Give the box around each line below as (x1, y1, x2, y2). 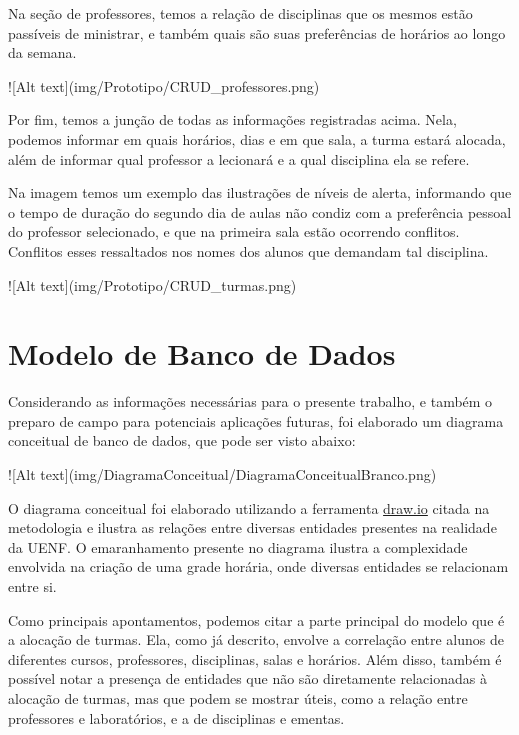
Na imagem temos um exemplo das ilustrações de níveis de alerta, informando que (8, 182, 512, 203)
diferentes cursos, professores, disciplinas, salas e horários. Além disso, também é (8, 648, 502, 669)
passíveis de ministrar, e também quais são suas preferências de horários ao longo (8, 22, 506, 43)
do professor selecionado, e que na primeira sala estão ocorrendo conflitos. (8, 221, 460, 242)
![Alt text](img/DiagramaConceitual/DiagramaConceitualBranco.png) (8, 464, 437, 485)
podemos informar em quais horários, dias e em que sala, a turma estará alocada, (8, 128, 506, 149)
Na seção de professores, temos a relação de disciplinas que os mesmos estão (8, 3, 473, 23)
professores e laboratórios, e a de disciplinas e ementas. (8, 707, 345, 728)
